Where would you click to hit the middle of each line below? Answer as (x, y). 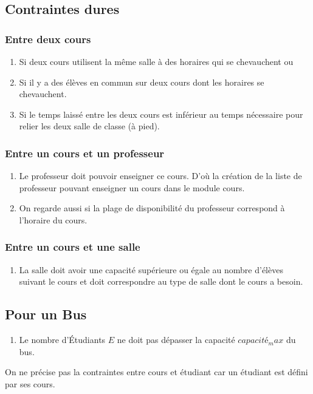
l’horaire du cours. (53, 219)
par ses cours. (30, 383)
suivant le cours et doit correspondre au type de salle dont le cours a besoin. (161, 281)
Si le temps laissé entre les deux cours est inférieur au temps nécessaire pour (161, 114)
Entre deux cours (48, 39)
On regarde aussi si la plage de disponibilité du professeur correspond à (152, 208)
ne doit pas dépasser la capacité (176, 340)
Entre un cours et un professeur (85, 153)
